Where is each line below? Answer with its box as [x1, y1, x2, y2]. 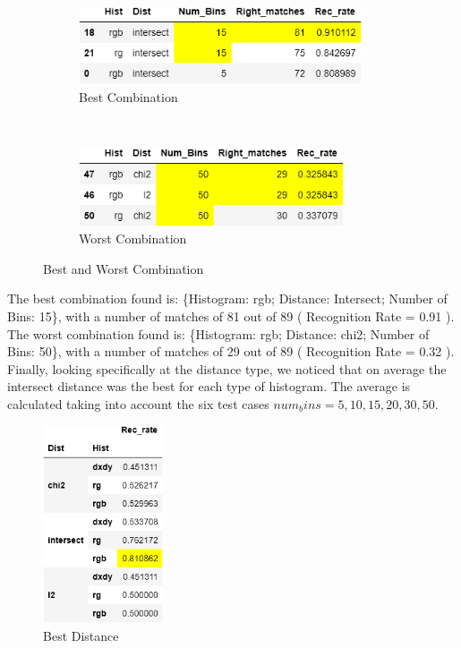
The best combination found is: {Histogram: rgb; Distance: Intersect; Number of [7, 289, 448, 308]
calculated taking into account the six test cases [7, 394, 269, 413]
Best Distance [43, 626, 119, 644]
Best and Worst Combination [43, 259, 204, 277]
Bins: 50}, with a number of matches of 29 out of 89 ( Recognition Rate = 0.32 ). [7, 342, 455, 361]
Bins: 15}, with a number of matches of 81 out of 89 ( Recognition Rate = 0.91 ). [7, 306, 455, 325]
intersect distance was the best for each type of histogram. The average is [7, 377, 411, 396]
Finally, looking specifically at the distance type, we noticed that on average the [7, 359, 447, 378]
